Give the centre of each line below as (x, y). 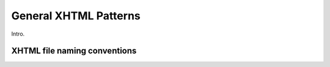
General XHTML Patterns (76, 16)
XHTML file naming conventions (74, 51)
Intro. (18, 34)
